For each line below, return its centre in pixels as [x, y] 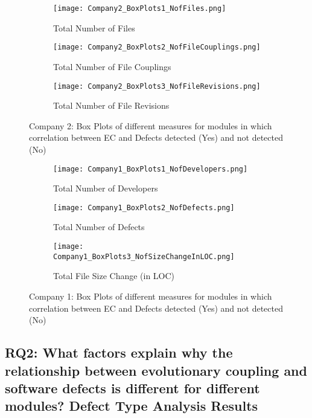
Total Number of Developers [106, 188]
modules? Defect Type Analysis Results [132, 406]
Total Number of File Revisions [111, 105]
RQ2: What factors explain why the [119, 352]
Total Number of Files [94, 27]
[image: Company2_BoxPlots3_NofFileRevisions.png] [157, 86]
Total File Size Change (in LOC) [114, 276]
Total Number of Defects [99, 227]
